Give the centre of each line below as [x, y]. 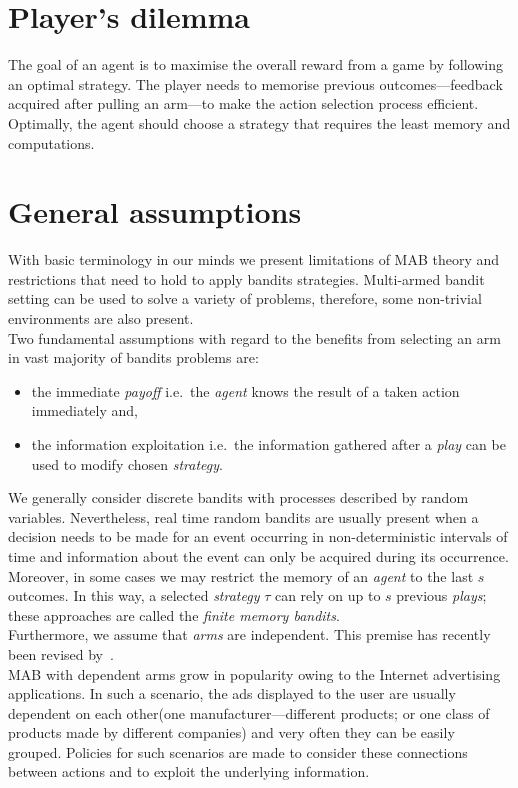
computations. [51, 142]
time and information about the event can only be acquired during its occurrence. [258, 555]
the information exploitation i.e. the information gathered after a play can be [268, 443]
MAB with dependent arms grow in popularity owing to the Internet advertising [254, 673]
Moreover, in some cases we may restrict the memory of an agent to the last [241, 575]
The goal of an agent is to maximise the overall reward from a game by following [255, 64]
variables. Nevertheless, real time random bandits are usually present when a [243, 516]
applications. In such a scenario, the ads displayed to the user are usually [232, 693]
